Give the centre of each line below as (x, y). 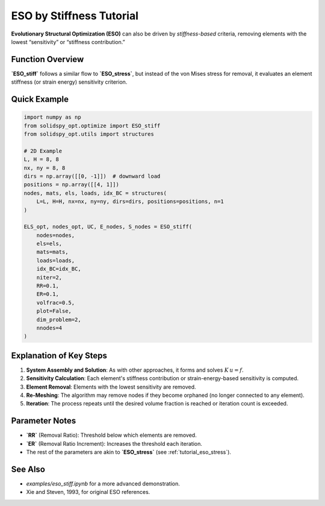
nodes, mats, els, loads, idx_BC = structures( (95, 193)
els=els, (49, 244)
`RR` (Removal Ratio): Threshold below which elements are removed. (111, 435)
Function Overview (48, 59)
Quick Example (40, 99)
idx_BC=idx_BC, (59, 269)
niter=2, (49, 277)
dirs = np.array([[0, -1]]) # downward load (92, 176)
